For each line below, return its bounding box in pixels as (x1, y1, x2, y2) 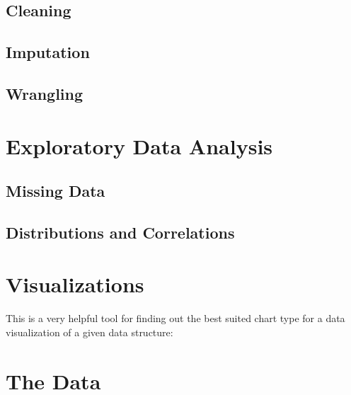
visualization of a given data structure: (6, 325, 173, 339)
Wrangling (6, 82, 84, 104)
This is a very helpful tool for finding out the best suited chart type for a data (6, 311, 345, 326)
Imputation (6, 41, 90, 63)
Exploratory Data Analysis (6, 131, 273, 160)
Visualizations (6, 270, 144, 299)
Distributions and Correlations (6, 221, 235, 243)
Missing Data (6, 180, 105, 202)
